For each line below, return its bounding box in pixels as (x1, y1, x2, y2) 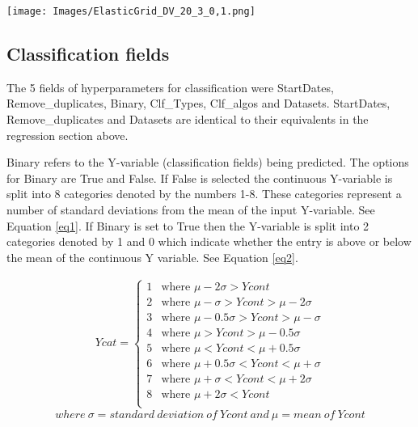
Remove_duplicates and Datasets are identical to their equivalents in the (6, 111, 369, 128)
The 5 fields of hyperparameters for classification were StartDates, (6, 78, 334, 95)
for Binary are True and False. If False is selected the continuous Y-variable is (6, 169, 393, 186)
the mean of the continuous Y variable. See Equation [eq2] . (6, 248, 298, 265)
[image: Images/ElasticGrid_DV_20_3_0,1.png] (6, 6, 255, 17)
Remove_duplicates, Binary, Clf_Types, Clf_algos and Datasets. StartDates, (6, 95, 391, 112)
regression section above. (6, 126, 129, 143)
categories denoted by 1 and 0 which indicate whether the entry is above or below (6, 233, 412, 250)
